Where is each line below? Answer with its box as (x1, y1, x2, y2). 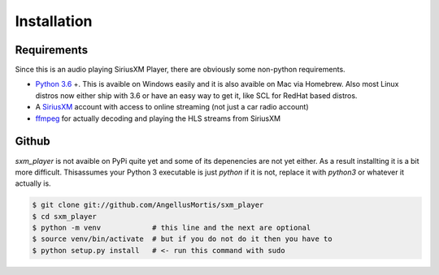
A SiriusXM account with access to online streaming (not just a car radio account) (35, 102, 309, 112)
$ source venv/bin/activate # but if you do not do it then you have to (32, 234, 333, 243)
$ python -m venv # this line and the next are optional (32, 223, 311, 233)
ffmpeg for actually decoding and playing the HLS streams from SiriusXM (35, 114, 280, 123)
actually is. (15, 178, 52, 188)
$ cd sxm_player (32, 212, 98, 221)
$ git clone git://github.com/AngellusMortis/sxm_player (32, 200, 264, 210)
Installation (15, 12, 93, 30)
